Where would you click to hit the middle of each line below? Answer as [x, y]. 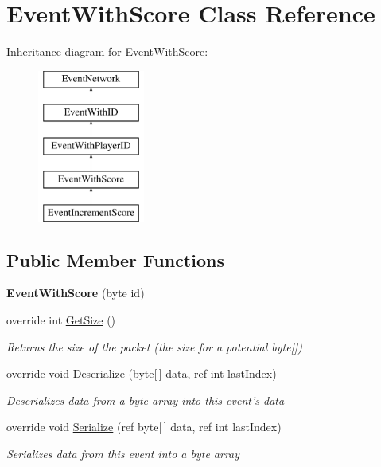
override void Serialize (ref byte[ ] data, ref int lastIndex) [144, 427]
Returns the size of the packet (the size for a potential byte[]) [154, 346]
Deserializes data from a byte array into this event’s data [146, 400]
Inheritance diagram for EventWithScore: [107, 51]
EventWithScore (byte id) [76, 293]
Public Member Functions [115, 259]
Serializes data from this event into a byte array [123, 454]
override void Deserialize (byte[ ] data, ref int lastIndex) [142, 373]
